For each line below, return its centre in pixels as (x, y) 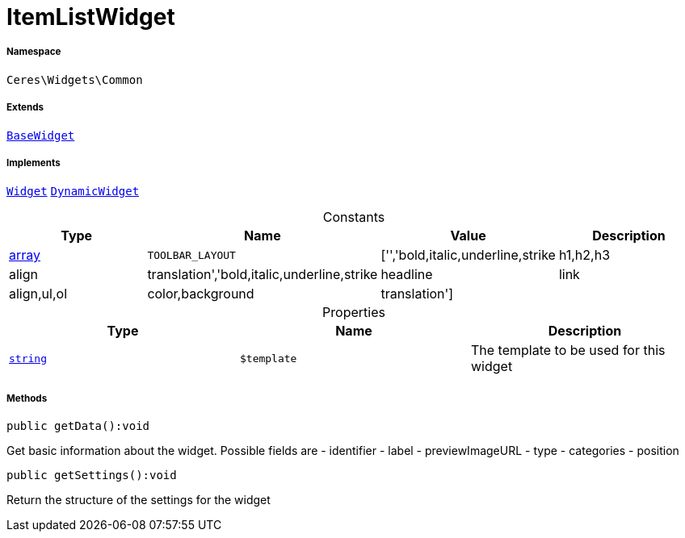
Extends (25, 108)
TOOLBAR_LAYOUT (191, 255)
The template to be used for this (568, 350)
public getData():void (78, 426)
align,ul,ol (38, 294)
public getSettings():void (92, 475)
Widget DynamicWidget (73, 192)
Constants (354, 217)
